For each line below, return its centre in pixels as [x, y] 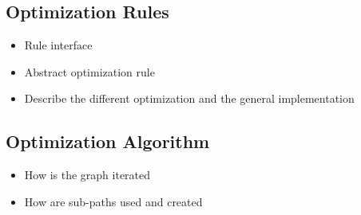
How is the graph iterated [87, 175]
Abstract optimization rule [89, 71]
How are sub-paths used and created [113, 201]
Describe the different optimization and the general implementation [189, 98]
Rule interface [58, 45]
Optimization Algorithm [108, 141]
